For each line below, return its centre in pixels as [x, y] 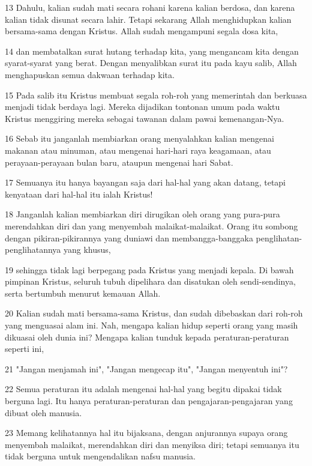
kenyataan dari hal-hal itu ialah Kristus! [79, 194]
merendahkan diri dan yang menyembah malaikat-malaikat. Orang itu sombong [151, 225]
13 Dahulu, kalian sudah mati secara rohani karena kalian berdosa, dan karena [150, 7]
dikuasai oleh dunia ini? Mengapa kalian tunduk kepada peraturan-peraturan [147, 337]
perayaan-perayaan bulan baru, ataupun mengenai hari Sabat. [119, 162]
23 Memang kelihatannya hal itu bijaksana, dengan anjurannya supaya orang [146, 433]
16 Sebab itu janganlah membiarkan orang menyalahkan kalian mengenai [139, 138]
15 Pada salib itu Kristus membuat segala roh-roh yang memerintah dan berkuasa [156, 95]
